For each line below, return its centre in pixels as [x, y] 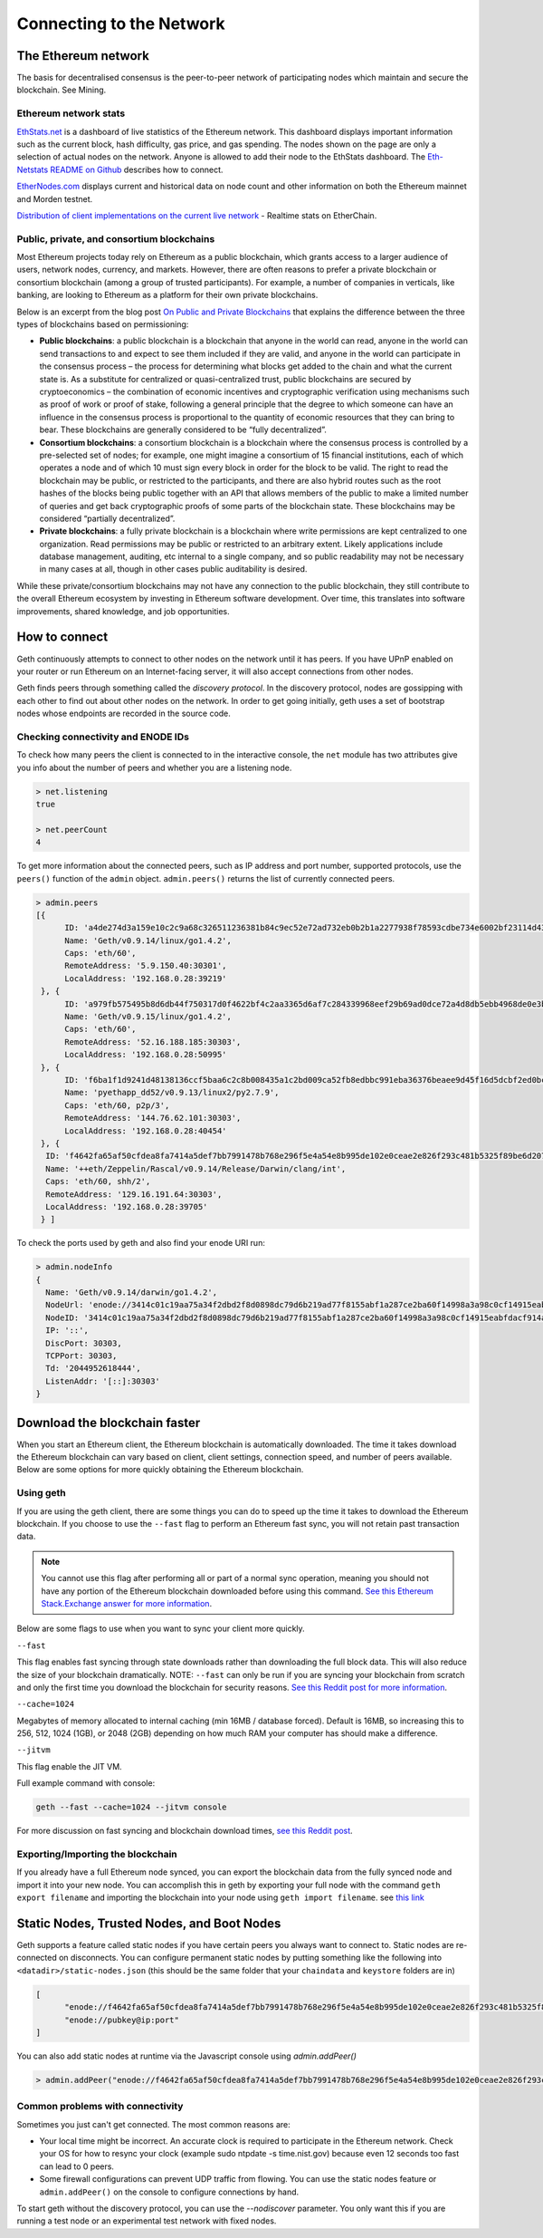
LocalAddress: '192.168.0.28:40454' [146, 1131]
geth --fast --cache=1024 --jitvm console [131, 1807]
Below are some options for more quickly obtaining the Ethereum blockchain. [160, 1470]
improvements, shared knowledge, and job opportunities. [123, 611]
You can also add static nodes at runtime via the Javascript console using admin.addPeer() [186, 2056]
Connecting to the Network [121, 24]
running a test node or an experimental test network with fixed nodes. [147, 2221]
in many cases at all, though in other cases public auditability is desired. [173, 569]
